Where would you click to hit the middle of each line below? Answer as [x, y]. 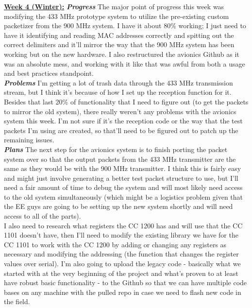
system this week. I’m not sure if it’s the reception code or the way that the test [123, 121]
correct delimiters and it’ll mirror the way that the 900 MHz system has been [119, 44]
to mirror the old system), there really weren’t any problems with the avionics [120, 111]
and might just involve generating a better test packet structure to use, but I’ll [121, 178]
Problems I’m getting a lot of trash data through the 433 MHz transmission [118, 82]
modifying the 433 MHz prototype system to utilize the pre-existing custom [117, 16]
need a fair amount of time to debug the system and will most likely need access [123, 187]
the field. [17, 301]
